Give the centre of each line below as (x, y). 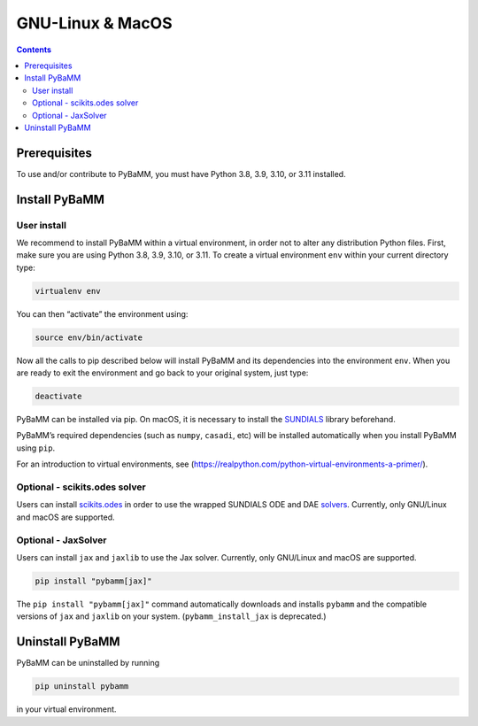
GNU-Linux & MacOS (94, 23)
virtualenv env (68, 291)
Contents (34, 50)
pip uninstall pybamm (82, 687)
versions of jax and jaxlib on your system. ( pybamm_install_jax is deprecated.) (171, 616)
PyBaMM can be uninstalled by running (88, 663)
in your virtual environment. (66, 709)
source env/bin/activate (89, 337)
